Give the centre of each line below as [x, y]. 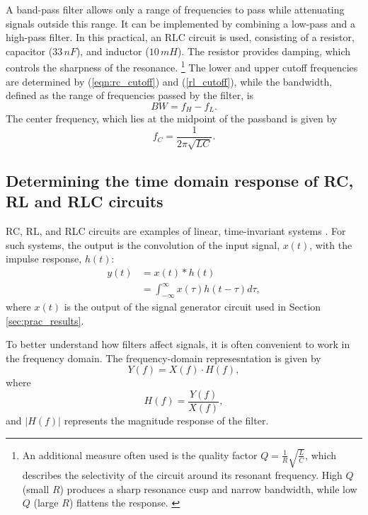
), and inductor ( [113, 51]
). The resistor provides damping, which [264, 51]
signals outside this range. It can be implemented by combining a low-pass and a [180, 23]
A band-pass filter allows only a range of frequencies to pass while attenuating [175, 9]
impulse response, [44, 259]
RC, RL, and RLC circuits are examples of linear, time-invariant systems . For [176, 230]
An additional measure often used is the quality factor [140, 455]
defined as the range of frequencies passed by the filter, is [130, 95]
